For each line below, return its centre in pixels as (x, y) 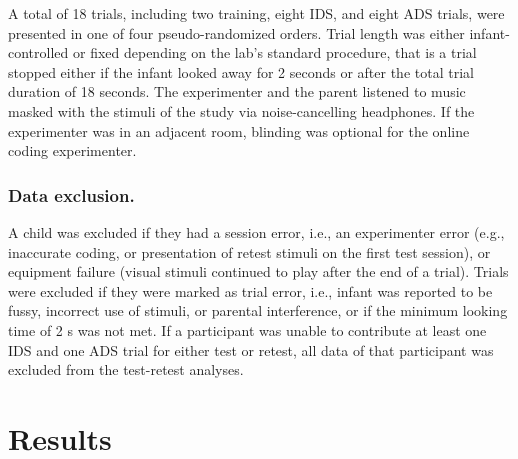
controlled (38, 52)
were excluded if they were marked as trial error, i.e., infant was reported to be (250, 290)
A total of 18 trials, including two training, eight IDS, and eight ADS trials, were (256, 13)
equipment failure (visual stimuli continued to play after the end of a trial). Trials (258, 271)
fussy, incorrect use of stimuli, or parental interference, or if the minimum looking (258, 310)
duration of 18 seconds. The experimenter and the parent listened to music (237, 91)
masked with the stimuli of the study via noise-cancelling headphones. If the (241, 110)
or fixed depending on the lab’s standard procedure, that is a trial (274, 52)
